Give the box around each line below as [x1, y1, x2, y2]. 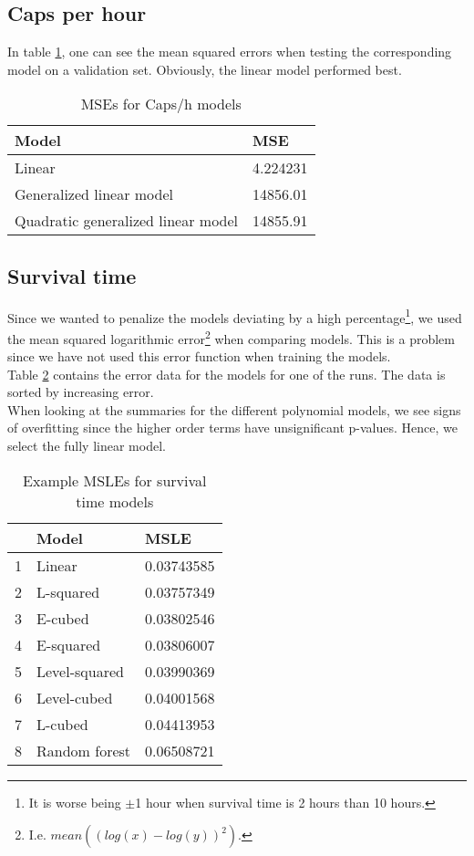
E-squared [36, 633, 101, 655]
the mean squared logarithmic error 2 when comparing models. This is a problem [7, 326, 455, 348]
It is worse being [28, 792, 121, 811]
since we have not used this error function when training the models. [7, 347, 391, 366]
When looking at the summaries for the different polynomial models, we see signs [7, 400, 461, 419]
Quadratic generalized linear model [15, 210, 239, 232]
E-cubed [36, 607, 89, 629]
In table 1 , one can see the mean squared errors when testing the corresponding [7, 42, 452, 61]
